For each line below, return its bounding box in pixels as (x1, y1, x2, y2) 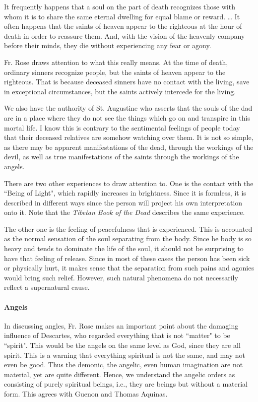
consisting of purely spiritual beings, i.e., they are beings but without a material (4, 379, 248, 389)
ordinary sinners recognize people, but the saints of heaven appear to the (4, 67, 226, 77)
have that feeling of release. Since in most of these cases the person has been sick (4, 253, 250, 263)
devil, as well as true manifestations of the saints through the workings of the (4, 151, 239, 162)
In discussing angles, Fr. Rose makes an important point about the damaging (4, 320, 239, 331)
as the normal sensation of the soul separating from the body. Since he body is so (4, 233, 252, 244)
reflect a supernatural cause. (4, 282, 90, 292)
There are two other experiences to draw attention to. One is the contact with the (4, 178, 254, 188)
